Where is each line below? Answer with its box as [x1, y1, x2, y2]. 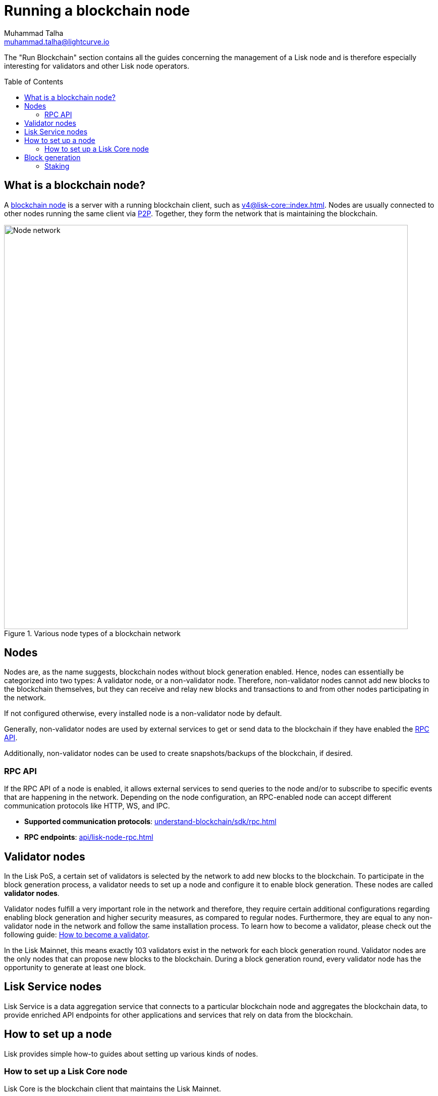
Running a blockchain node [4, 2, 190, 19]
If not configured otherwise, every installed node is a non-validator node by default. [4, 709, 282, 718]
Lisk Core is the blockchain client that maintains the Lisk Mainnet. [4, 1084, 221, 1093]
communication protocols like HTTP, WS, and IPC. [4, 801, 170, 811]
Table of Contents [4, 77, 64, 86]
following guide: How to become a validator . [4, 930, 150, 939]
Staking [44, 161, 70, 170]
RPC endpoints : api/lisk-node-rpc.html [24, 833, 153, 842]
